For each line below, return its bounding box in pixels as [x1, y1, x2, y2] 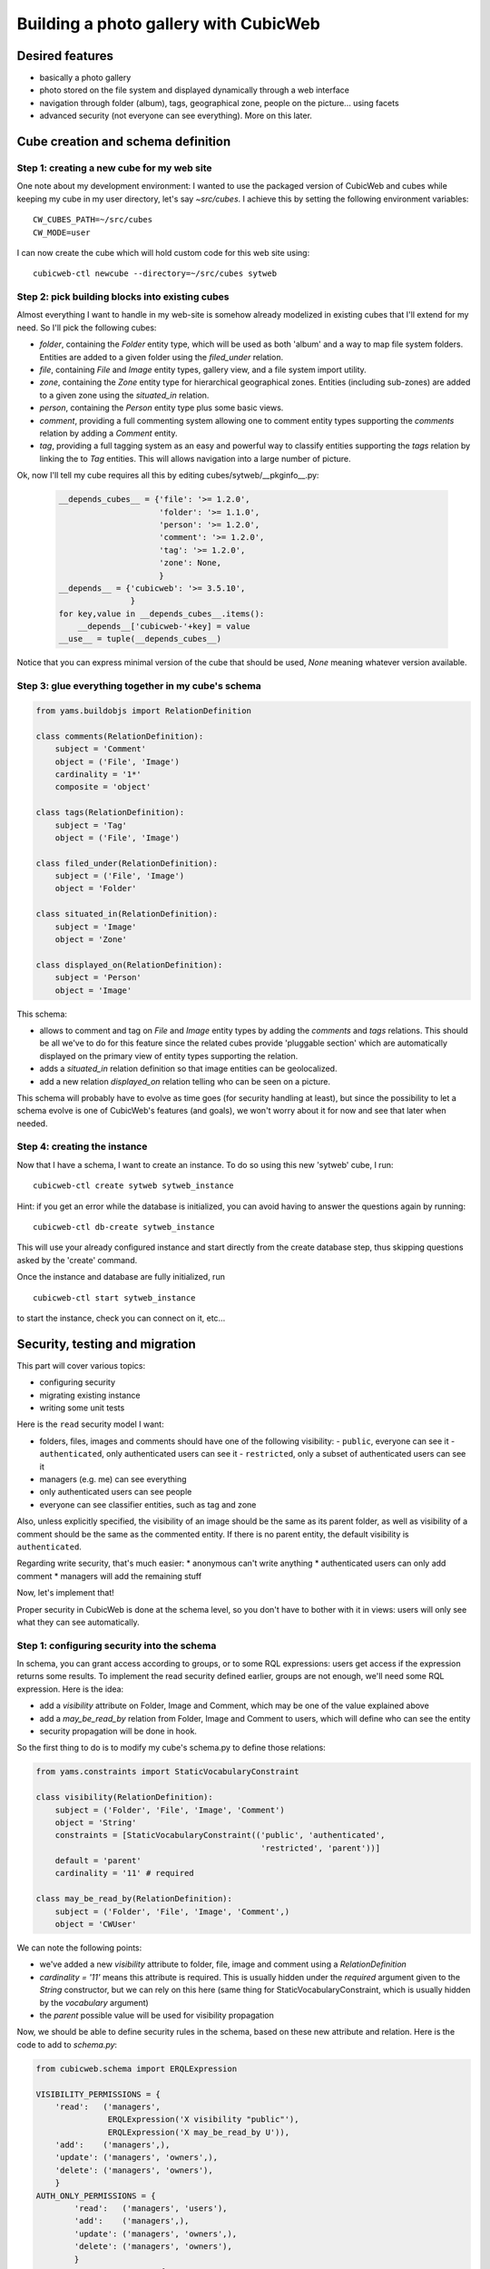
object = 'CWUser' [54, 1920, 137, 1930]
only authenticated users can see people [39, 1487, 192, 1498]
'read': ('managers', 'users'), [73, 2204, 228, 2214]
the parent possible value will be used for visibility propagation [39, 2009, 274, 2020]
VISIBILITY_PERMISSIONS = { [35, 2088, 161, 2099]
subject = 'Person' [54, 972, 142, 983]
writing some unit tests [39, 1402, 125, 1413]
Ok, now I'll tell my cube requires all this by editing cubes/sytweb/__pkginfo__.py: [16, 470, 319, 481]
